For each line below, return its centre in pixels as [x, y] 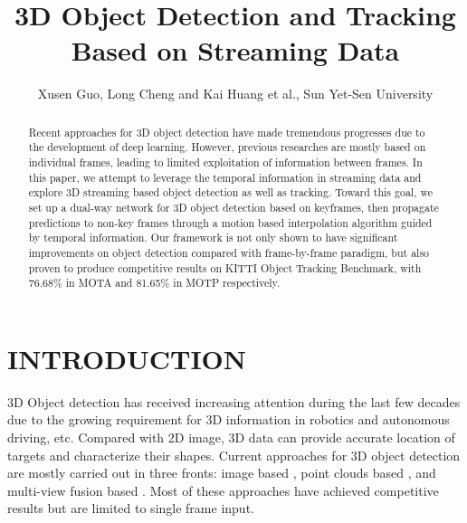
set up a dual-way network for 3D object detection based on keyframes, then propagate [233, 207]
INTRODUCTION [127, 358]
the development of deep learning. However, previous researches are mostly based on [227, 147]
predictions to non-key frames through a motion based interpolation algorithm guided [230, 222]
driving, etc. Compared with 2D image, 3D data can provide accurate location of [231, 437]
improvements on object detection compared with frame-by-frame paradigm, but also [229, 252]
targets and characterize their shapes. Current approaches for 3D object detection [234, 455]
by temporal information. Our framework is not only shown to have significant [213, 238]
